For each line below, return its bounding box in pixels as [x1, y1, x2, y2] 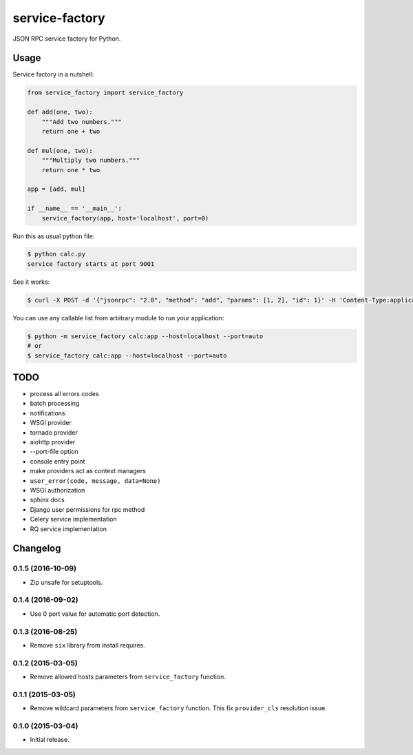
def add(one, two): [27, 108, 93, 116]
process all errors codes [30, 390, 99, 398]
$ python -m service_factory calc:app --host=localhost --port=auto [27, 332, 264, 340]
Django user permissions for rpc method [30, 505, 145, 513]
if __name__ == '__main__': [27, 205, 122, 213]
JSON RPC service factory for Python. [12, 34, 121, 43]
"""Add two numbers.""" [41, 118, 122, 125]
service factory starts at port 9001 [27, 260, 155, 268]
